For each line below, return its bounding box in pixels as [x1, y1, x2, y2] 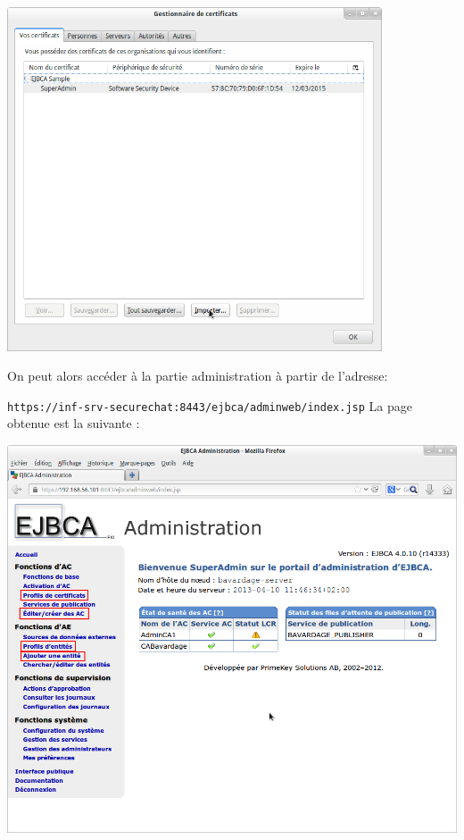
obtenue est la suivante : [7, 414, 140, 433]
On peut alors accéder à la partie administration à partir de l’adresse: [7, 366, 388, 385]
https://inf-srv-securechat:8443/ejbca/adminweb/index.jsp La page [7, 396, 412, 415]
